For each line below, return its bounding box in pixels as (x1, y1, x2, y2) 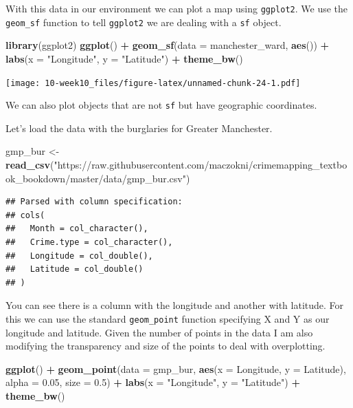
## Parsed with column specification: (5, 197, 183, 207)
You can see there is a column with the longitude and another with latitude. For (5, 298, 344, 312)
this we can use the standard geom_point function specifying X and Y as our (5, 311, 330, 325)
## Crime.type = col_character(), (5, 237, 173, 247)
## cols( (5, 210, 45, 220)
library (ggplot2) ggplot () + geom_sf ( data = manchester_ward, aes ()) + (5, 38, 330, 52)
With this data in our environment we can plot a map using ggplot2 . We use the (5, 1, 348, 15)
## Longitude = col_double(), (5, 250, 153, 261)
